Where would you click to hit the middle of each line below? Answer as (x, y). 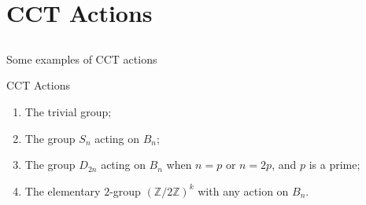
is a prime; (335, 165)
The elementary (63, 190)
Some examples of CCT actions (82, 59)
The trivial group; (68, 111)
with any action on (243, 190)
